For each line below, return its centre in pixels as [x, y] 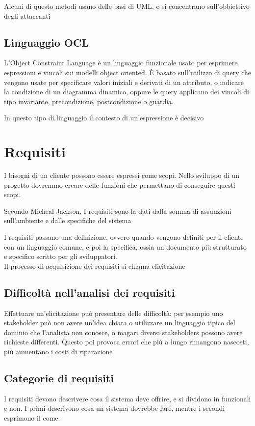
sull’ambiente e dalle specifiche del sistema [68, 220]
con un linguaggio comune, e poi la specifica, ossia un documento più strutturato [125, 246]
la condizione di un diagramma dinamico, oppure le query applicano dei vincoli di [127, 92]
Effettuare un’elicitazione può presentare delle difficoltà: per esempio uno [114, 313]
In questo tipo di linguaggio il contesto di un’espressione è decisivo [104, 118]
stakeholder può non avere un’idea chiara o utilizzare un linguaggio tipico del [120, 323]
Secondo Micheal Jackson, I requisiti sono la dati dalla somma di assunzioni [118, 211]
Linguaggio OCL [46, 42]
